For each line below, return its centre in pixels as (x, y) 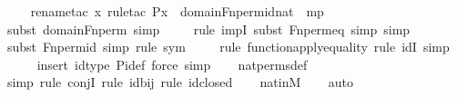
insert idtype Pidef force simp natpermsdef (172, 64)
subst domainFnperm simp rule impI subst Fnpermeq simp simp (209, 29)
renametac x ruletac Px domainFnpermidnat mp (177, 11)
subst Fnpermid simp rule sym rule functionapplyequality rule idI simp (228, 47)
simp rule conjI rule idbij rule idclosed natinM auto (180, 82)
